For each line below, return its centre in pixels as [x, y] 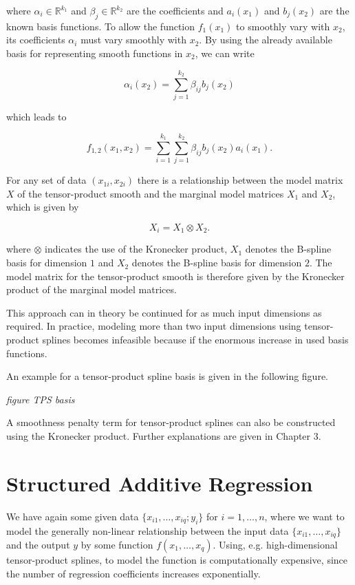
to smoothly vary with [283, 26]
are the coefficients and [175, 10]
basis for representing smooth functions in [95, 53]
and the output [38, 544]
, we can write [225, 53]
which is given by [43, 207]
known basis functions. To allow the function [101, 26]
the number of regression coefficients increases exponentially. [133, 573]
